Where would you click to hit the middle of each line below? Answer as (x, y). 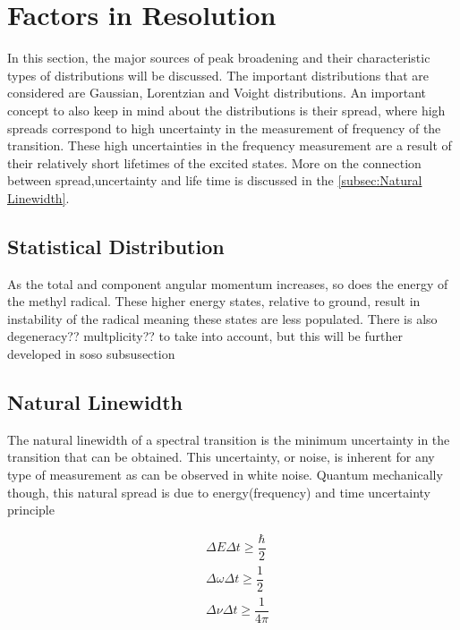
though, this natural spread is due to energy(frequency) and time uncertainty (219, 492)
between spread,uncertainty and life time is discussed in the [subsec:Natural (215, 180)
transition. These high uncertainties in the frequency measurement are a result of (230, 145)
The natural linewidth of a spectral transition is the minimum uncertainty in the (229, 439)
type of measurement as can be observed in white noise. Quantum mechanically (225, 475)
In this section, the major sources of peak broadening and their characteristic (219, 58)
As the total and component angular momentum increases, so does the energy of (228, 283)
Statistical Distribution (116, 246)
